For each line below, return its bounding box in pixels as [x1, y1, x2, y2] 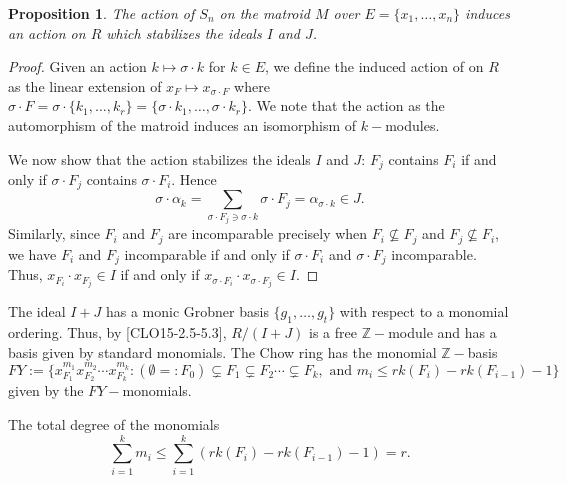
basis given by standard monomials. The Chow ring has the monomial [8, 341, 437, 362]
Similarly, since [8, 223, 100, 244]
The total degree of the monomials [8, 414, 220, 435]
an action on [8, 22, 86, 43]
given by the [8, 380, 84, 401]
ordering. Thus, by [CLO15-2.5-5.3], [8, 322, 227, 343]
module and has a [388, 322, 497, 343]
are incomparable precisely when [168, 223, 368, 244]
